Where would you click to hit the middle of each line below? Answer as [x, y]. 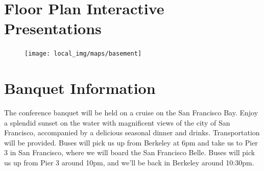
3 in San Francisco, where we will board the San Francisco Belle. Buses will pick [130, 152]
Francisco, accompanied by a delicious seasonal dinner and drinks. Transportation [132, 132]
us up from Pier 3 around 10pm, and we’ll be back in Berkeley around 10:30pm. [129, 163]
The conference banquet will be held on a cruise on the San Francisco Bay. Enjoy [131, 113]
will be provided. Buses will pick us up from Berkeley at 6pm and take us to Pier [131, 142]
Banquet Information [80, 88]
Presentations [53, 28]
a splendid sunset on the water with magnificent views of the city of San [117, 122]
